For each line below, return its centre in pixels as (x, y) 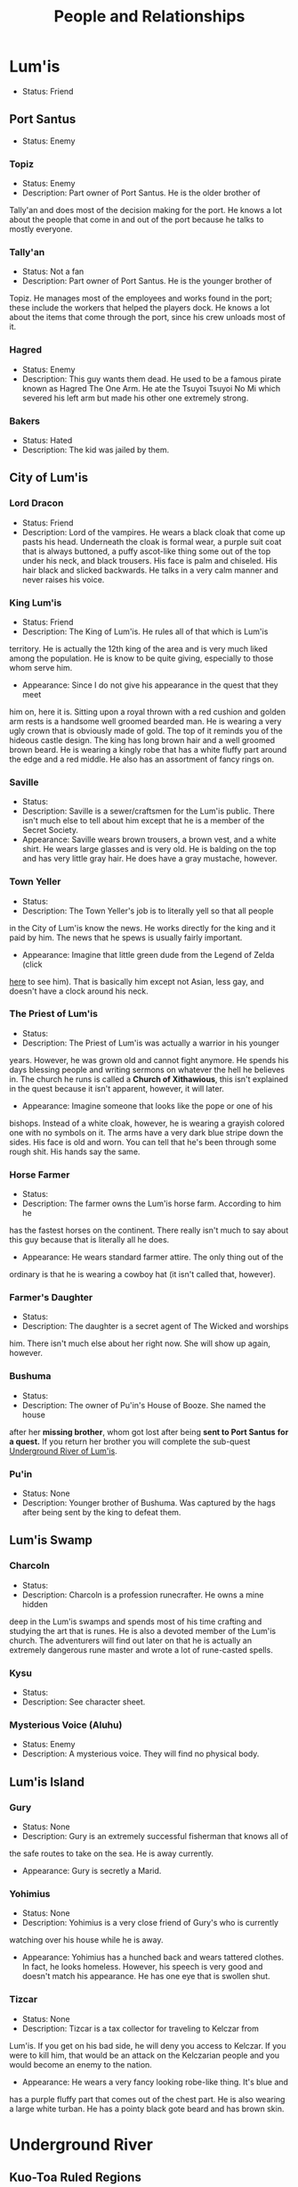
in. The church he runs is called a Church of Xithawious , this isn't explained (149, 1079)
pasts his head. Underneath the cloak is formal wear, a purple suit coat (152, 541)
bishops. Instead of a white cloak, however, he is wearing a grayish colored (147, 1123)
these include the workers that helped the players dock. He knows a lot (140, 308)
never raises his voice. (63, 579)
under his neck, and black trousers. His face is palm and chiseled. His (149, 560)
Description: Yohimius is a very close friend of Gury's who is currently (150, 1923)
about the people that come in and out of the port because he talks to (137, 219)
